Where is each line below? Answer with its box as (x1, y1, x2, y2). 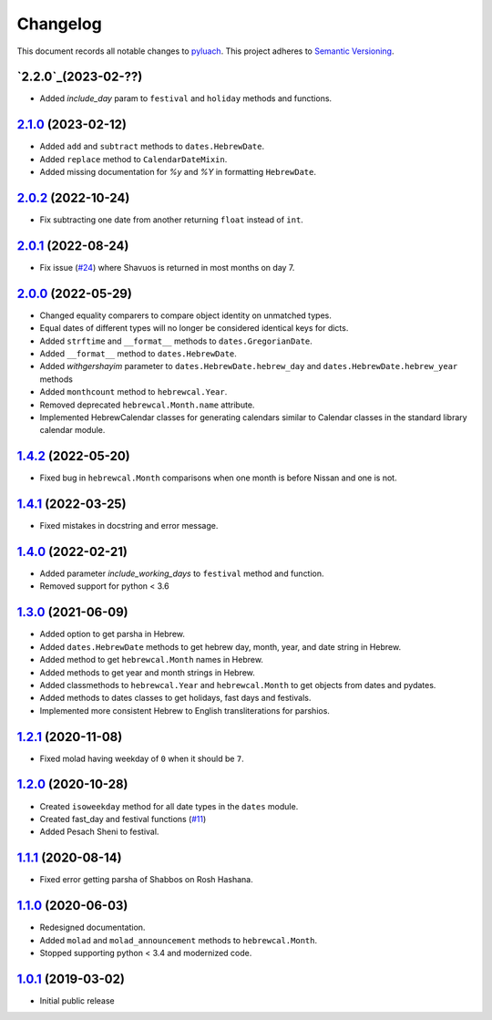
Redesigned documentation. (39, 922, 146, 933)
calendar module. (39, 425, 106, 436)
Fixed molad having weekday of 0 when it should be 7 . (39, 753, 245, 764)
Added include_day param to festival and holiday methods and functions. (39, 93, 333, 104)
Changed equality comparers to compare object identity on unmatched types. (39, 310, 332, 321)
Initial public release (39, 994, 116, 1006)
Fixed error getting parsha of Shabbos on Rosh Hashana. (39, 874, 254, 885)
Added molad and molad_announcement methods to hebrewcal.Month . (39, 934, 318, 945)
